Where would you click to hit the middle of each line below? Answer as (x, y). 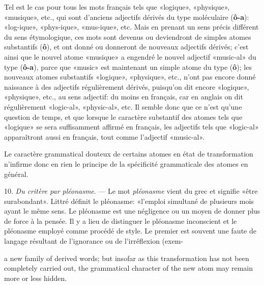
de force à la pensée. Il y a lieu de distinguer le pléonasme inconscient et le (121, 221)
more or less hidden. (36, 278)
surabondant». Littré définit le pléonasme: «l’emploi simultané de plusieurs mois (129, 201)
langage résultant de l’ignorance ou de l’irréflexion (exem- (94, 241)
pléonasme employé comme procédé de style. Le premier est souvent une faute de (130, 231)
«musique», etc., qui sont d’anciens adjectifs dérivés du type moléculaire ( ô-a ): (127, 17)
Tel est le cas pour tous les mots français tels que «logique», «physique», (117, 7)
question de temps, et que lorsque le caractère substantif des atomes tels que (123, 116)
